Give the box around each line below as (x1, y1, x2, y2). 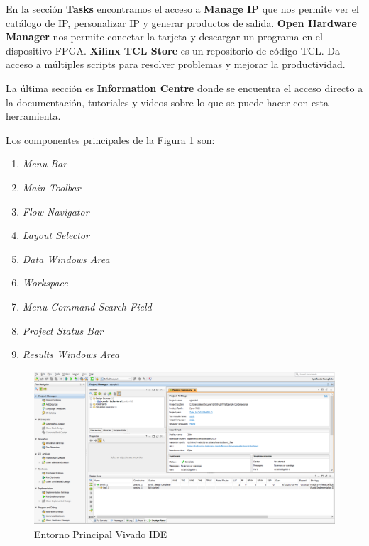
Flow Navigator (22, 204, 89, 218)
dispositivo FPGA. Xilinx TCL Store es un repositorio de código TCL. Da (6, 43, 340, 57)
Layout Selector (22, 228, 89, 243)
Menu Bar (22, 156, 67, 171)
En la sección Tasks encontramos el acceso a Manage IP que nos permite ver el (6, 1, 359, 16)
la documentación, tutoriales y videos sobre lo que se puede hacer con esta (6, 94, 329, 109)
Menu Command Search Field (22, 299, 152, 313)
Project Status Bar (22, 323, 104, 338)
